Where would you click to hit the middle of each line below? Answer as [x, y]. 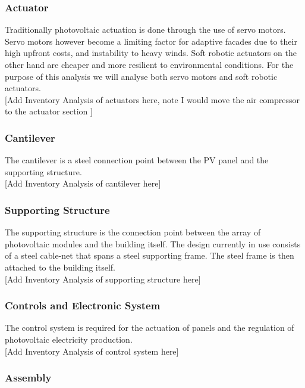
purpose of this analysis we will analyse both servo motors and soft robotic [141, 76]
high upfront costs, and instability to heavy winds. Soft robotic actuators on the [151, 53]
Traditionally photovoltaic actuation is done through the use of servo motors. [145, 30]
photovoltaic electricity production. [69, 339]
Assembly [28, 378]
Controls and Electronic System [83, 305]
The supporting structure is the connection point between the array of [133, 232]
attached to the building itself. [60, 267]
